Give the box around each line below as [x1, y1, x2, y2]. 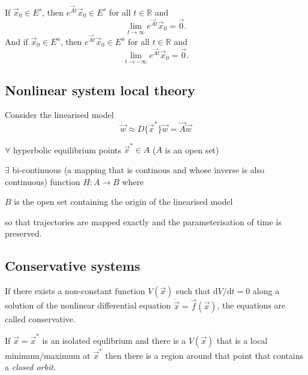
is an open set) [165, 143, 219, 156]
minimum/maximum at [5, 349, 90, 361]
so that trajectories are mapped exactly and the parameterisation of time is [5, 215, 282, 228]
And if [5, 35, 28, 47]
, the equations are [217, 299, 286, 312]
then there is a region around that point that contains [105, 349, 303, 361]
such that [176, 285, 211, 297]
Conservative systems [5, 256, 140, 275]
